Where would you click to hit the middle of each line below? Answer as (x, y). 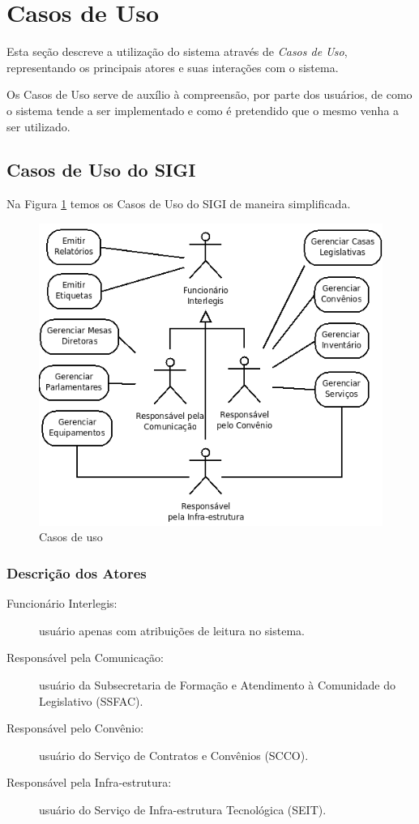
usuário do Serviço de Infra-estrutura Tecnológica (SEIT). (183, 809)
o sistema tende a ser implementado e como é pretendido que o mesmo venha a (203, 110)
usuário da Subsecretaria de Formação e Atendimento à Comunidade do (217, 684)
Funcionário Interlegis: (62, 603)
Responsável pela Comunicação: (85, 657)
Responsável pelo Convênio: (75, 728)
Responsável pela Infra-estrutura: (89, 782)
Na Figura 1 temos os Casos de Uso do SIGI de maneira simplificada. (179, 204)
